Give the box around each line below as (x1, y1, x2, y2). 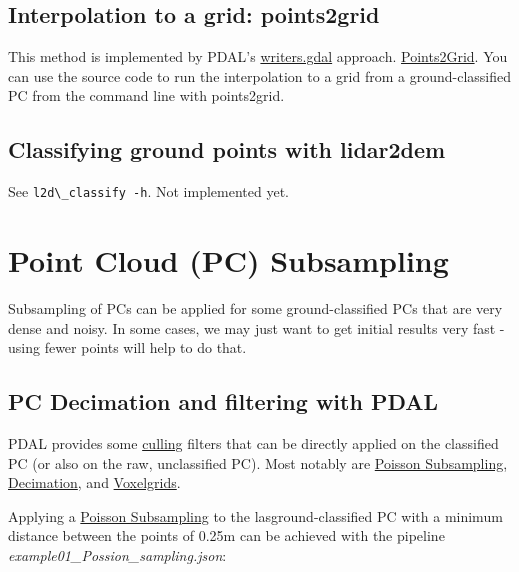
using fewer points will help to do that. (8, 337, 247, 358)
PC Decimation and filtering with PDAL (8, 386, 439, 417)
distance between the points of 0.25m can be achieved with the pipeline (8, 525, 445, 546)
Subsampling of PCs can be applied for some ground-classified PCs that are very (8, 297, 503, 318)
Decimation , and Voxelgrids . (8, 472, 181, 493)
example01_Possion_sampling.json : (8, 544, 227, 565)
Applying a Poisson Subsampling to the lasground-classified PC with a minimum (8, 505, 503, 526)
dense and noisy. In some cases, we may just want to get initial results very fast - (8, 317, 505, 338)
